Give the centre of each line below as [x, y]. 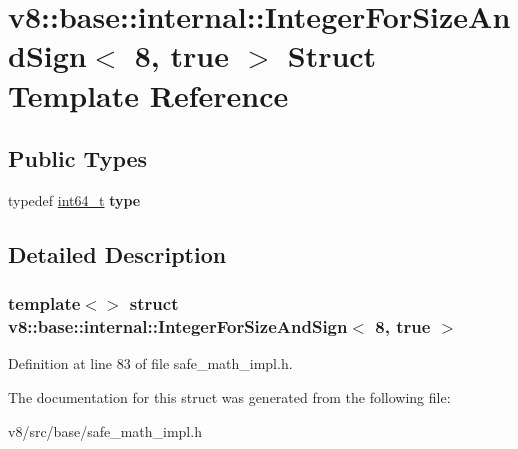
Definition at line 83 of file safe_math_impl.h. [150, 363]
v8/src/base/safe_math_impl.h [105, 430]
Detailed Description [117, 253]
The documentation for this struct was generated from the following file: [229, 397]
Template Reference [148, 94]
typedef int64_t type [74, 199]
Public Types [78, 158]
